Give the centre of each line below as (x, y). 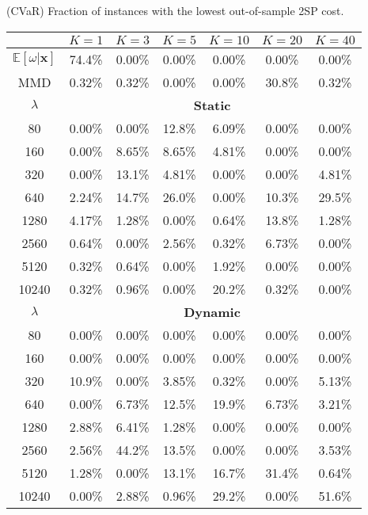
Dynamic (212, 311)
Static (212, 105)
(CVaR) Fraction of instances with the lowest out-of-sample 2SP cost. (175, 10)
